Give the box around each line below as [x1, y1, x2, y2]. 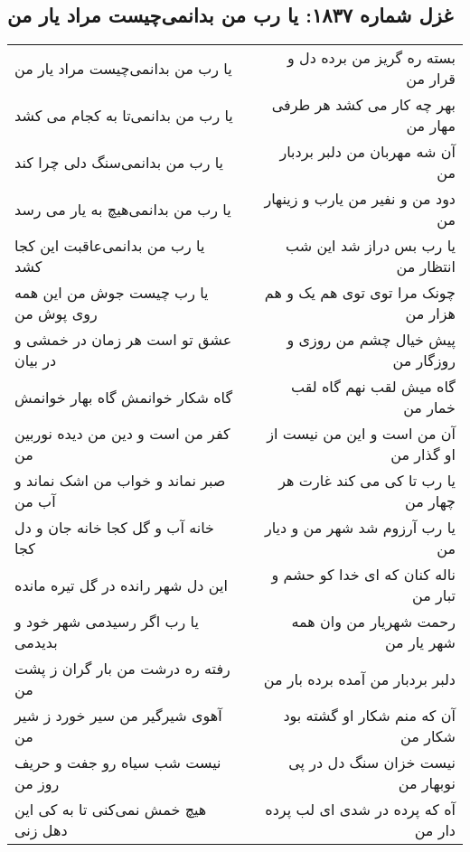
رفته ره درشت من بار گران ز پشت [14, 658, 230, 679]
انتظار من [396, 256, 456, 277]
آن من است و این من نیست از [267, 423, 456, 445]
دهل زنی [14, 819, 68, 841]
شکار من [400, 726, 456, 747]
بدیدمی [14, 632, 58, 653]
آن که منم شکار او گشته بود [283, 705, 456, 726]
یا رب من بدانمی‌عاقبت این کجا [14, 235, 205, 257]
